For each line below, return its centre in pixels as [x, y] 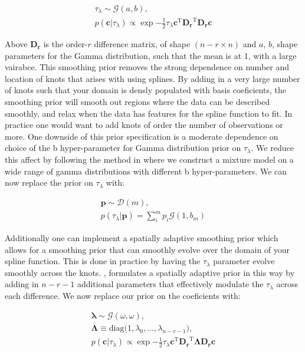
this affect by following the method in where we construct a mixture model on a [149, 159]
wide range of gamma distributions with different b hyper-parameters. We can [146, 171]
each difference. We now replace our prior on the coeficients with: [123, 296]
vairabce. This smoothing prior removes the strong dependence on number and [147, 67]
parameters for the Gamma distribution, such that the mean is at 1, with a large [151, 55]
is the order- [65, 44]
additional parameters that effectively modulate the [170, 284]
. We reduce [272, 148]
